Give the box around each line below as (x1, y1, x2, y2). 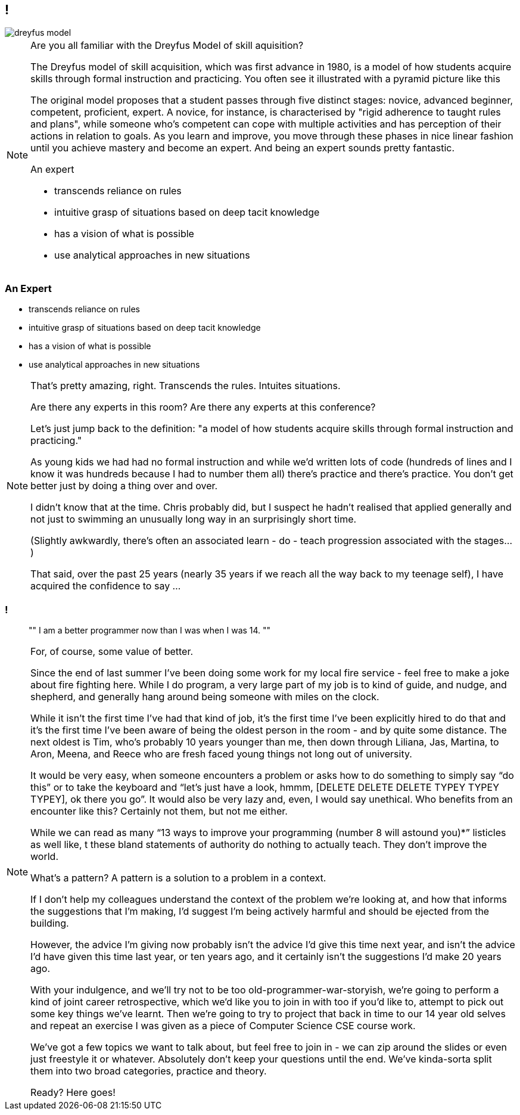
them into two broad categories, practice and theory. (30, 1064, 267, 1077)
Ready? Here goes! (30, 1086, 116, 1098)
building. (30, 917, 69, 929)
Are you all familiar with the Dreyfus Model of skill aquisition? (30, 39, 304, 52)
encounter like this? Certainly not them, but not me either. (30, 805, 288, 817)
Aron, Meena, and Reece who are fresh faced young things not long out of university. (30, 747, 412, 760)
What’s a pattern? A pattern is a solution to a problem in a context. (30, 871, 326, 884)
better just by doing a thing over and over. (30, 480, 218, 492)
